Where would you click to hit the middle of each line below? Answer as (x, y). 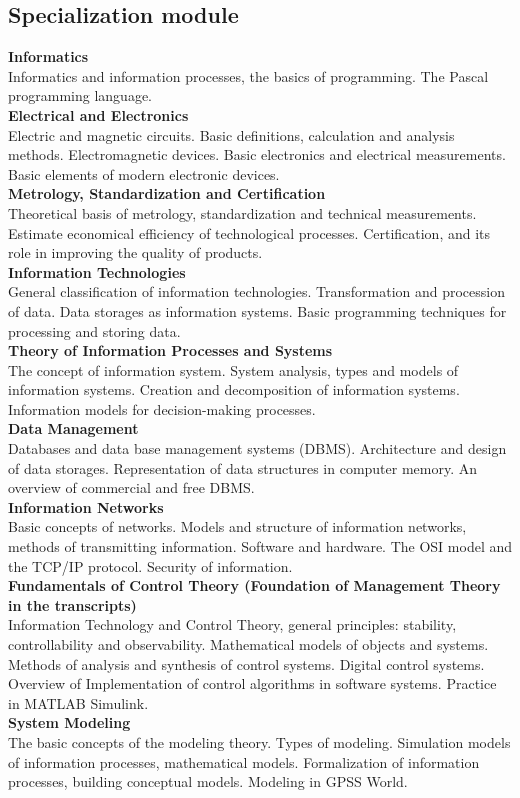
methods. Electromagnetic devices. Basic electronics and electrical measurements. (257, 154)
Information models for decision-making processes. (162, 408)
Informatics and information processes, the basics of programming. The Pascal (248, 75)
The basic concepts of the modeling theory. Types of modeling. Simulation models (259, 741)
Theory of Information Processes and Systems (170, 350)
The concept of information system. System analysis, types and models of (233, 369)
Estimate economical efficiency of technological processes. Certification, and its (249, 232)
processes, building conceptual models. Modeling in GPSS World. (208, 781)
